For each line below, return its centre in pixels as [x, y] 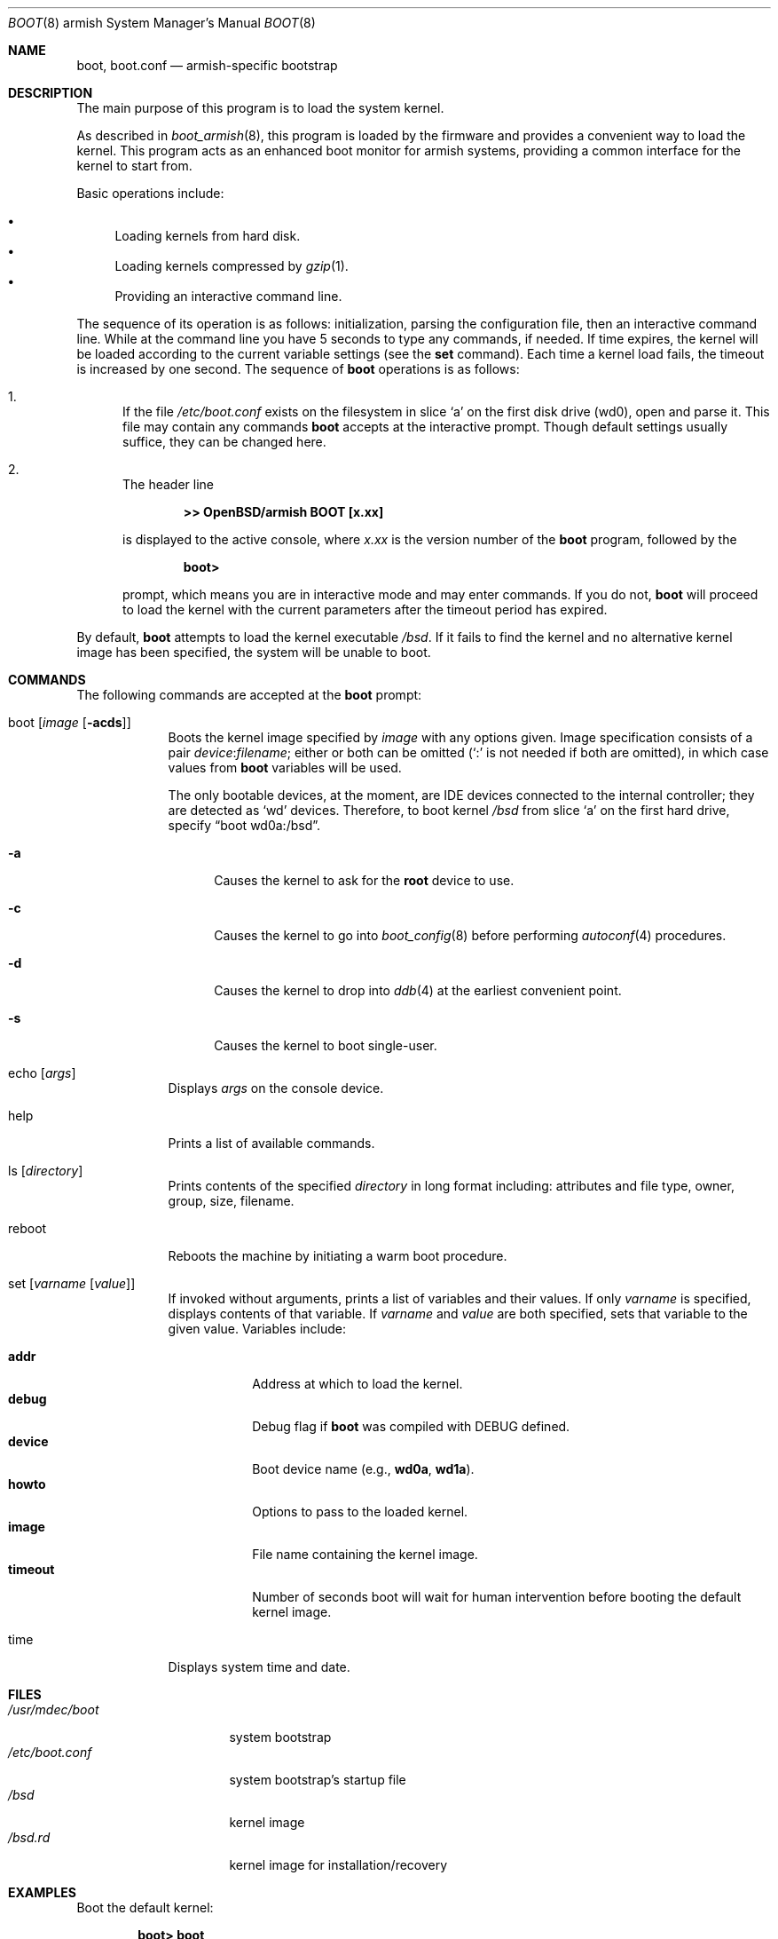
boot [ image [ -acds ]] [70, 722]
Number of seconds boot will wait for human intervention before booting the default [497, 1597]
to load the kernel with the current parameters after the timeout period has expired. [365, 609]
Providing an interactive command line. [228, 296]
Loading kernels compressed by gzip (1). [232, 266]
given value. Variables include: [257, 1329]
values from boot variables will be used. [285, 768]
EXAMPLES [42, 1892]
